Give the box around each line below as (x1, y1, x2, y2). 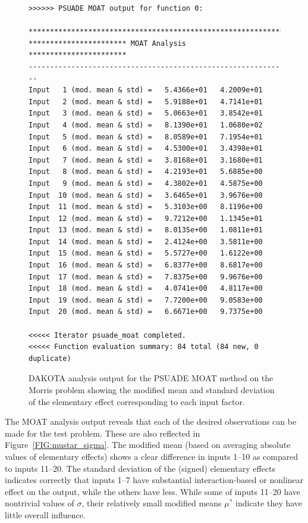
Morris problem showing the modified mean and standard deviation (29, 384, 275, 396)
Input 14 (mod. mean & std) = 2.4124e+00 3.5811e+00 (29, 237, 263, 246)
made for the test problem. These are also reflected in (5, 427, 200, 439)
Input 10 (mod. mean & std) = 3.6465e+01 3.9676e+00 (29, 191, 263, 200)
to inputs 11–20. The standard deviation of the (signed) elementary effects (5, 462, 275, 474)
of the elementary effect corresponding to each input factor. (29, 395, 245, 407)
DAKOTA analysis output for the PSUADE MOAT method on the (29, 372, 274, 384)
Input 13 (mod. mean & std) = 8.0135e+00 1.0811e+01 (29, 226, 263, 235)
